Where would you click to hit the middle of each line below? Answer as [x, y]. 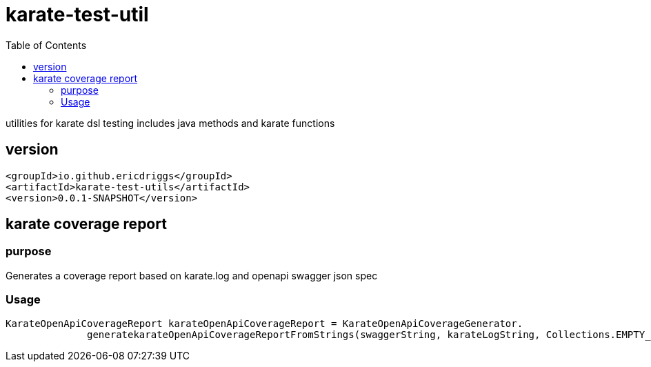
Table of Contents [46, 45]
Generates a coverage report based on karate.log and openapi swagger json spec [192, 275]
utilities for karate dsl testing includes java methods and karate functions [170, 123]
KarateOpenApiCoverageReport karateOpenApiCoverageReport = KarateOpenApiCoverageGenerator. [264, 323]
